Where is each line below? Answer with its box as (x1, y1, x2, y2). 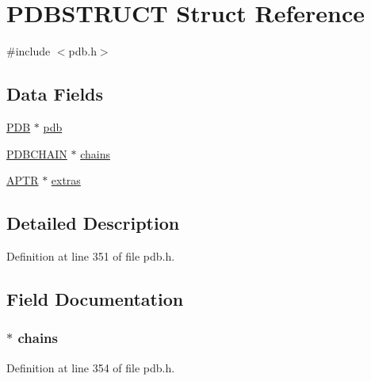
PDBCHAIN (6, 145, 67, 162)
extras (51, 172, 81, 189)
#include (6, 43, 51, 59)
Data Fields (6, 82, 104, 106)
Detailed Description (6, 211, 180, 235)
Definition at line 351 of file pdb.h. (6, 247, 175, 264)
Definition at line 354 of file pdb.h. (6, 359, 175, 375)
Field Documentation (6, 286, 184, 311)
